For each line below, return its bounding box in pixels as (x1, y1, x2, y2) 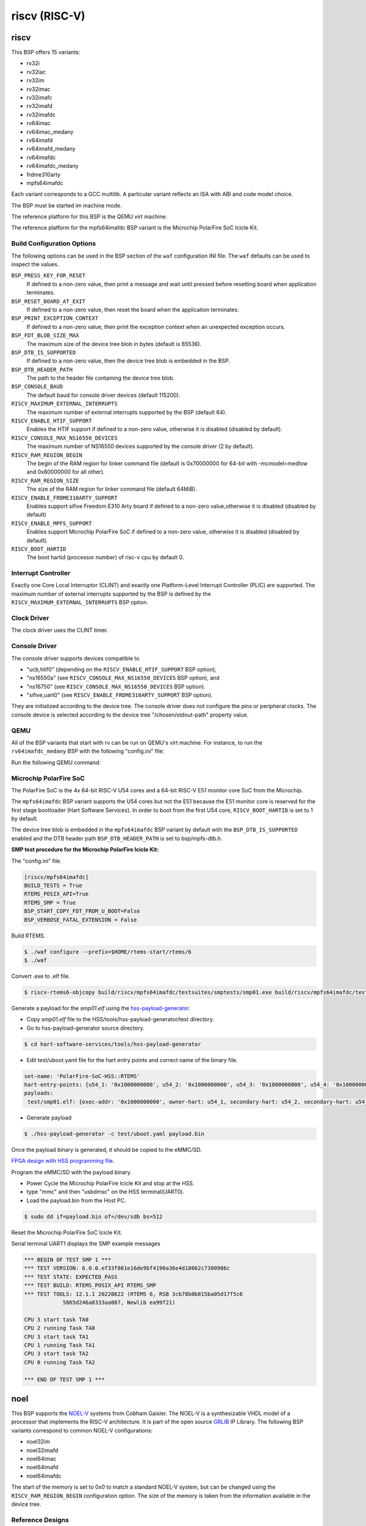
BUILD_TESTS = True (24, 882, 82, 889)
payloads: (24, 1090, 54, 1097)
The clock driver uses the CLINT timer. (11, 626, 109, 634)
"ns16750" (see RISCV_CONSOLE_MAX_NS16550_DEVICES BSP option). (26, 682, 206, 690)
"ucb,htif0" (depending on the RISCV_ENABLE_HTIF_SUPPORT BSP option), (26, 665, 217, 673)
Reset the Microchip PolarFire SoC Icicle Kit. (11, 1229, 123, 1236)
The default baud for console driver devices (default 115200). (26, 391, 181, 399)
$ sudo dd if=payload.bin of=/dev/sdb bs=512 (24, 1213, 163, 1220)
